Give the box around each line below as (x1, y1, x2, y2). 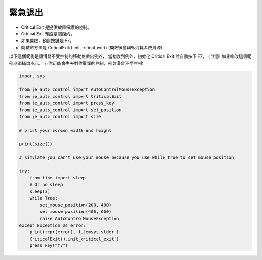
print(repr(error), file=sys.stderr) (29, 229, 119, 235)
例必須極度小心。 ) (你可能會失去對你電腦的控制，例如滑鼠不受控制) (9, 60, 144, 66)
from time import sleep (29, 175, 86, 180)
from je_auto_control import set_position (19, 107, 122, 113)
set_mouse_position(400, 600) (39, 209, 112, 214)
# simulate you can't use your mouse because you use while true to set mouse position (19, 155, 234, 160)
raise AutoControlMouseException (39, 216, 119, 221)
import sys (19, 73, 45, 79)
